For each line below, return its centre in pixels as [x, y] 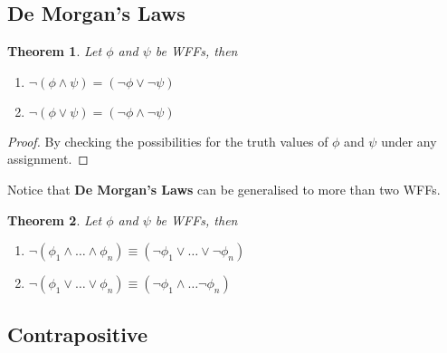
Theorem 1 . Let [55, 51]
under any [409, 141]
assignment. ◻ [48, 159]
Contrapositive [77, 334]
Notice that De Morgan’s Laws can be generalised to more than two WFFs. [224, 189]
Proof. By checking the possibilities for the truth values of [168, 141]
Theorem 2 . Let [55, 219]
